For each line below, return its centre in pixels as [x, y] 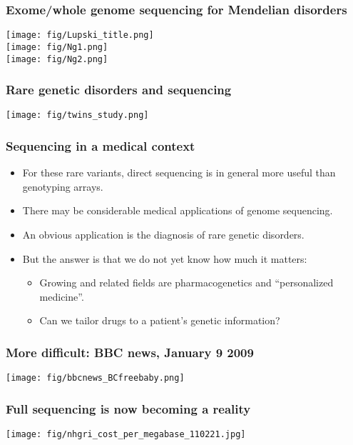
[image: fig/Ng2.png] [57, 59]
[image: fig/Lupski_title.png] [80, 35]
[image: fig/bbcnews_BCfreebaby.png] [95, 378]
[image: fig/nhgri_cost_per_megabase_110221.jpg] [126, 435]
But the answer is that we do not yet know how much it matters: [165, 258]
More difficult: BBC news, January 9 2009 [130, 352]
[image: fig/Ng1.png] [57, 47]
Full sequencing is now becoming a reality [128, 408]
